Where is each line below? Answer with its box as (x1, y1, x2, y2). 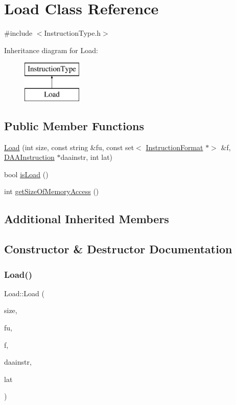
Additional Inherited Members (4, 211, 169, 227)
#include (4, 28, 33, 38)
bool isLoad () (4, 169, 49, 179)
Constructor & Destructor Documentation (4, 241, 232, 257)
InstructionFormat (146, 141, 203, 152)
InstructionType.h (44, 28, 101, 38)
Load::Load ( (4, 288, 44, 298)
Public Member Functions (4, 117, 144, 133)
